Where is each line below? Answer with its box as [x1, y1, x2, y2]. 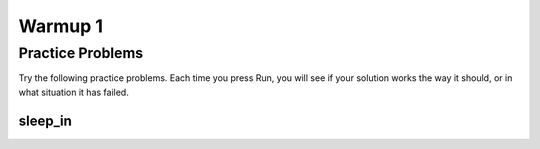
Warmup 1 [18, 15, 104, 37]
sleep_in [18, 112, 72, 129]
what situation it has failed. [18, 86, 129, 98]
